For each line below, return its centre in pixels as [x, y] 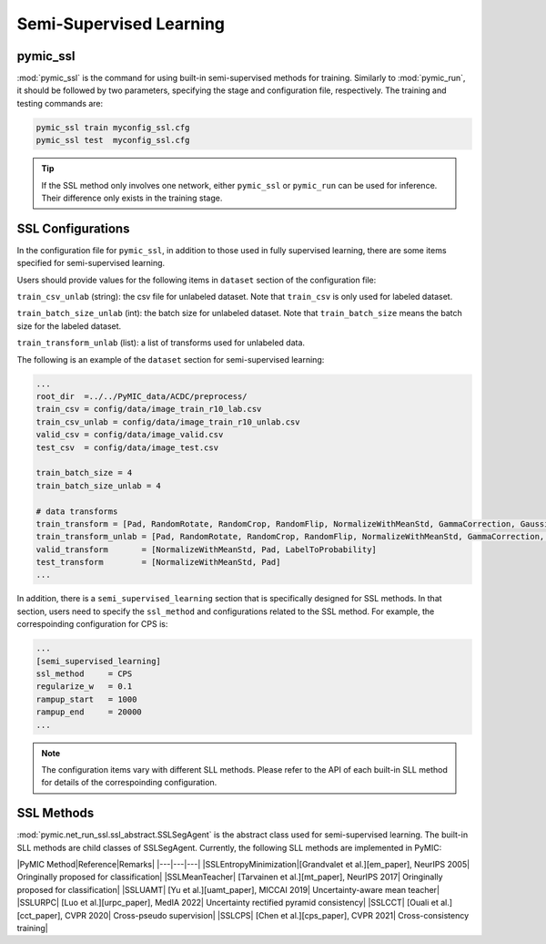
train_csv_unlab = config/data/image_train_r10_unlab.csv [168, 422]
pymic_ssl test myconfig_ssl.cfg [113, 140]
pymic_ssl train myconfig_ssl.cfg [113, 127]
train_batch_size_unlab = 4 [98, 486]
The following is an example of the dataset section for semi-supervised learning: [171, 359]
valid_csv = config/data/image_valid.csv [130, 435]
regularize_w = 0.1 [84, 687]
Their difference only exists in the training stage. [132, 198]
